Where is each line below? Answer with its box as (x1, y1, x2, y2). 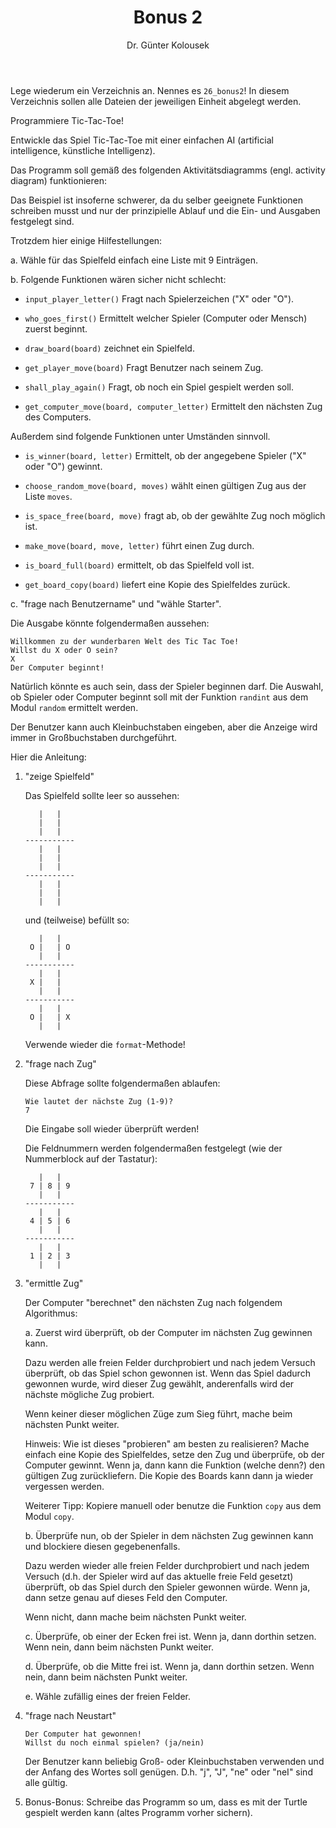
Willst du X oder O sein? (10, 645, 118, 655)
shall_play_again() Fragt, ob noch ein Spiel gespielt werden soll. (24, 381, 295, 393)
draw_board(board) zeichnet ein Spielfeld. (24, 342, 195, 354)
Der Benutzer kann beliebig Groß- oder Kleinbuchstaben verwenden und (24, 1755, 325, 1767)
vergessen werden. (24, 1480, 105, 1492)
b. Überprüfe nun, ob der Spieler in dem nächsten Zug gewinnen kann (24, 1529, 314, 1541)
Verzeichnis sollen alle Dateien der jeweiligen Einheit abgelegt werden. (10, 95, 302, 107)
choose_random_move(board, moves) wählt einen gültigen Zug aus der (24, 479, 307, 491)
